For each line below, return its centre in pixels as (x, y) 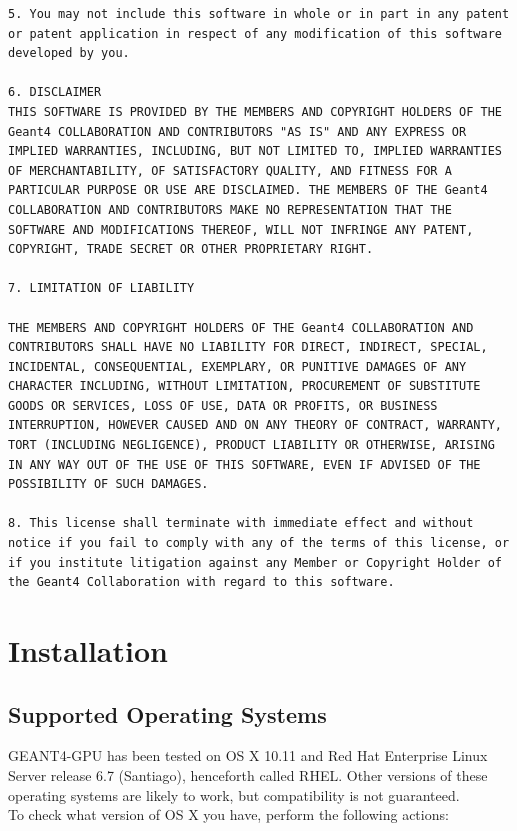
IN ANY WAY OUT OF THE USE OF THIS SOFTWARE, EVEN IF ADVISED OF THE (244, 464)
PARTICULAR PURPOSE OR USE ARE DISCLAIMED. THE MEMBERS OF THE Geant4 (248, 190)
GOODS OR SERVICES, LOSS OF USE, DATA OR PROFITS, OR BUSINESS (223, 405)
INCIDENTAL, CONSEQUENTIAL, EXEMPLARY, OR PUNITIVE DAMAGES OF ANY (237, 366)
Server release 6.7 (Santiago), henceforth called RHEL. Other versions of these (248, 774)
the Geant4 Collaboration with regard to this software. (201, 582)
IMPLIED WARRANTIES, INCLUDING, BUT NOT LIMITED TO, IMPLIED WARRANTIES (255, 151)
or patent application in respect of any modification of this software (255, 33)
